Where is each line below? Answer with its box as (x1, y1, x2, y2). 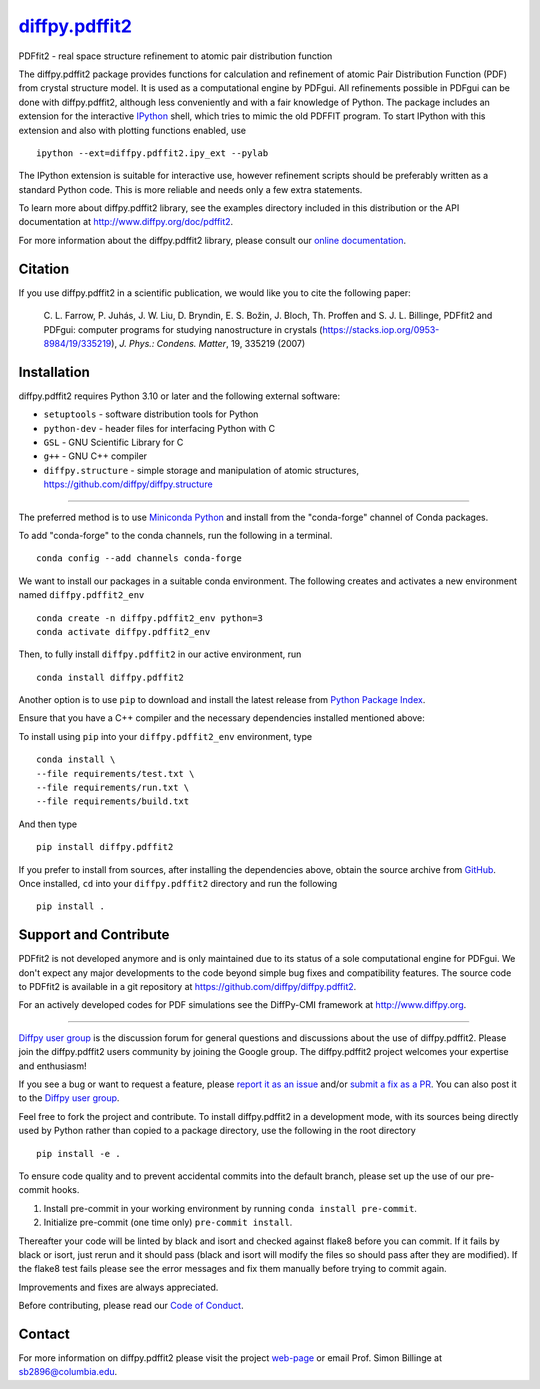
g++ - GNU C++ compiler (43, 450, 148, 462)
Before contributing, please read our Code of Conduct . (18, 1300, 244, 1312)
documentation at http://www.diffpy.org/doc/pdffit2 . (18, 216, 234, 228)
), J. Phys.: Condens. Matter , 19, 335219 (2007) (111, 337, 306, 349)
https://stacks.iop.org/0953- (321, 323, 440, 335)
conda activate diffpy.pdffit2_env (36, 626, 211, 637)
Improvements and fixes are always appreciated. (18, 1281, 219, 1293)
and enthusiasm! (18, 1060, 87, 1072)
